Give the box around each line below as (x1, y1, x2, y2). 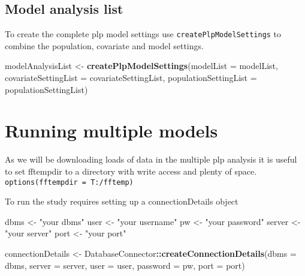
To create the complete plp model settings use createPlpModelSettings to (5, 28, 282, 40)
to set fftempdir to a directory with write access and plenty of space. (5, 164, 257, 177)
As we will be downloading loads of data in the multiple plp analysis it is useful (5, 153, 297, 166)
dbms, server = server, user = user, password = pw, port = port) (5, 259, 245, 271)
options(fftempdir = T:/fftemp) (5, 178, 134, 187)
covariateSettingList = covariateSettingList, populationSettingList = (5, 71, 257, 84)
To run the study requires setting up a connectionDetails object (5, 195, 238, 208)
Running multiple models (5, 118, 218, 143)
